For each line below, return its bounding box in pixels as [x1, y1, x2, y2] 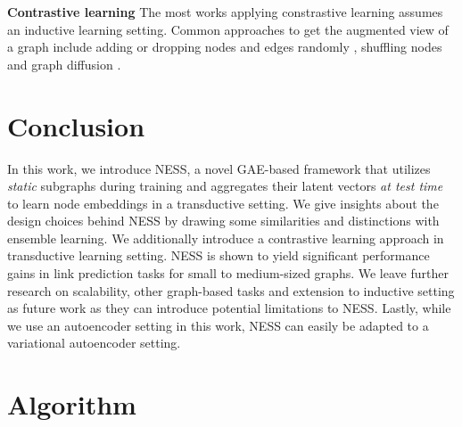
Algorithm [7, 386, 136, 423]
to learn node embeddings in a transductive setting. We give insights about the [7, 193, 439, 212]
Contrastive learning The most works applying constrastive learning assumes [7, 3, 443, 21]
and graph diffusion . [7, 54, 121, 73]
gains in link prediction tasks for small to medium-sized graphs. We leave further [7, 264, 449, 283]
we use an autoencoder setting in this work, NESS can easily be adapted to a [7, 316, 429, 334]
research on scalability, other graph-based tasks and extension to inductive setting [7, 281, 455, 300]
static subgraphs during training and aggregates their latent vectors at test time [7, 177, 443, 195]
